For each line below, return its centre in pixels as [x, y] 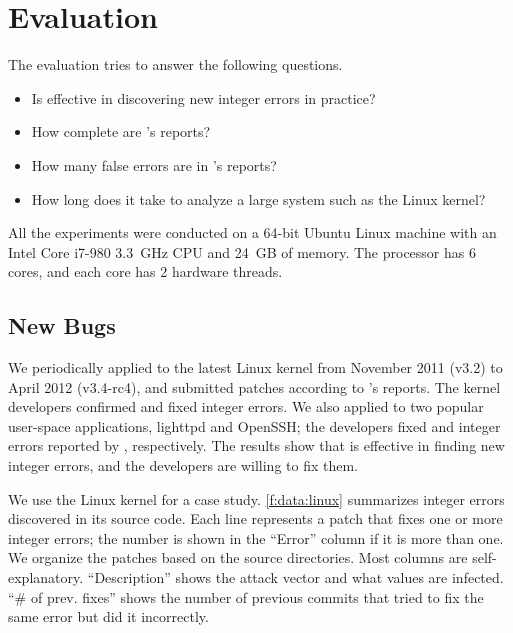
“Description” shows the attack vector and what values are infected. [295, 577]
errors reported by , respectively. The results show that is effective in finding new [256, 445]
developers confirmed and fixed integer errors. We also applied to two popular [246, 406]
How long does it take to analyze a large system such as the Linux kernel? [258, 198]
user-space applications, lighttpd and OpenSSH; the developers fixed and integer [254, 425]
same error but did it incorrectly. [108, 616]
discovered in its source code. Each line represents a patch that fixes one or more [255, 518]
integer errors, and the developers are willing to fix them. [183, 465]
